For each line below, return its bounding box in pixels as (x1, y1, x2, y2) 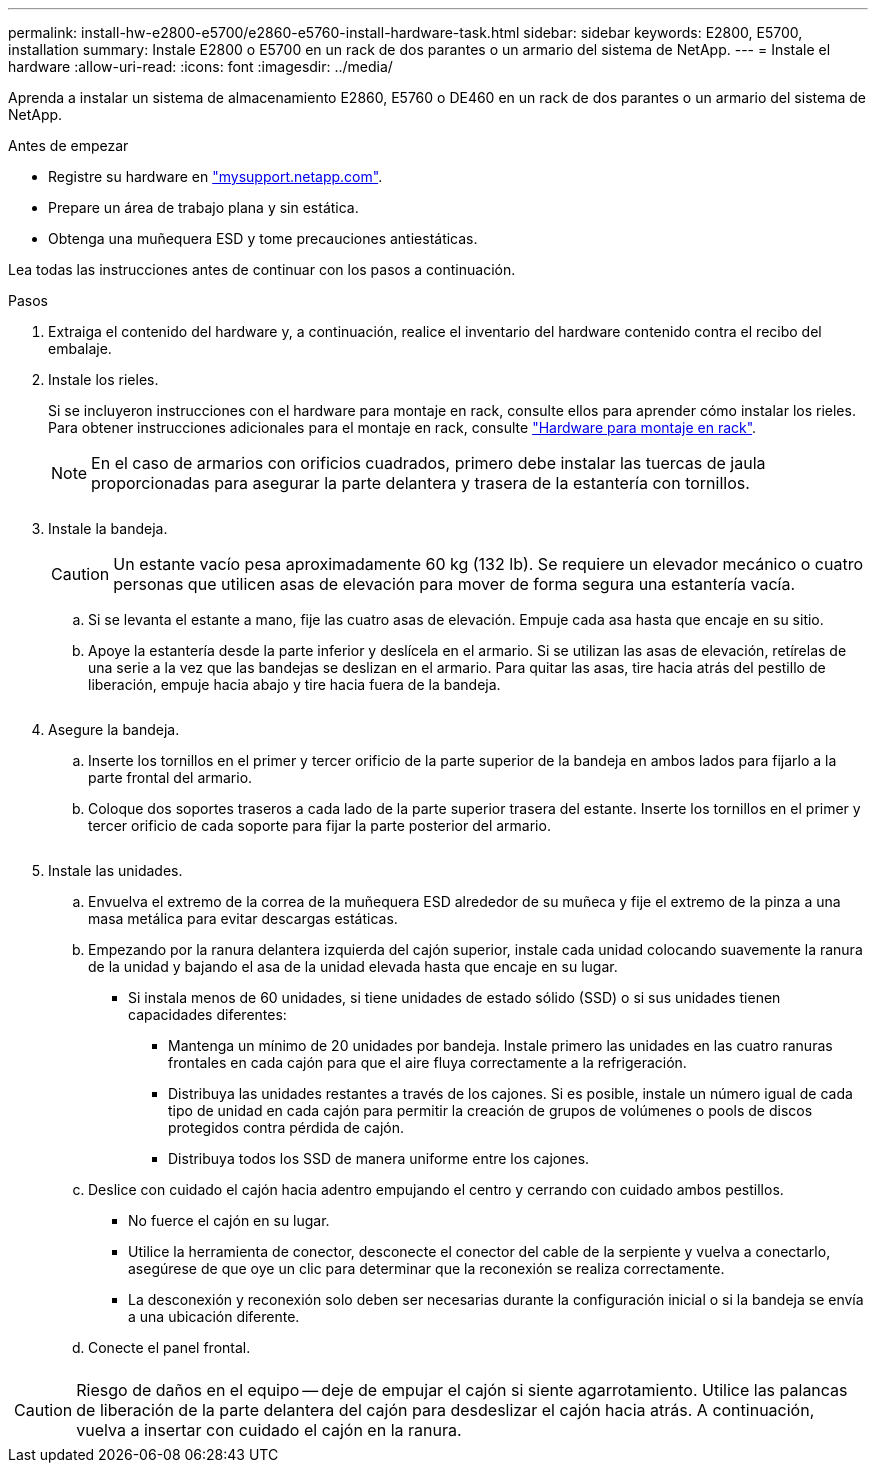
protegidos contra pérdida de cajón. (168, 1119, 405, 1136)
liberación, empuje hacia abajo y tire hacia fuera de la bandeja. (88, 676, 501, 693)
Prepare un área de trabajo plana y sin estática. (48, 199, 359, 216)
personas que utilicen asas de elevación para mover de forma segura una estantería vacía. (113, 574, 796, 594)
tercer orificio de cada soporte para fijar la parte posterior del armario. (88, 817, 551, 834)
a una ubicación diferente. (128, 1308, 300, 1325)
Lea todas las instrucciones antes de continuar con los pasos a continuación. (8, 261, 516, 278)
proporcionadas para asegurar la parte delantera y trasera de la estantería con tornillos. (91, 473, 750, 493)
